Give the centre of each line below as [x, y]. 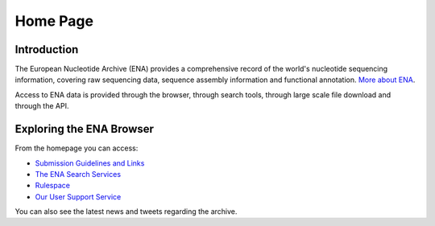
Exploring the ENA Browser [85, 129]
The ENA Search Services [78, 174]
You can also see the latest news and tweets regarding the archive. [126, 212]
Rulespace [52, 186]
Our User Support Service [78, 196]
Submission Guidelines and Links [90, 163]
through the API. [42, 106]
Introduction [47, 49]
